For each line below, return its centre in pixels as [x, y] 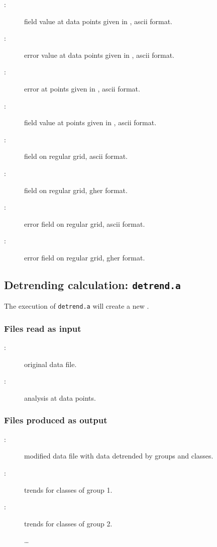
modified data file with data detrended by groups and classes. [119, 456]
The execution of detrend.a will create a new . [77, 306]
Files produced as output [56, 420]
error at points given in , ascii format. [82, 88]
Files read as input [43, 328]
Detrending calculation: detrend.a [92, 284]
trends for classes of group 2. [68, 523]
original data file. [50, 364]
